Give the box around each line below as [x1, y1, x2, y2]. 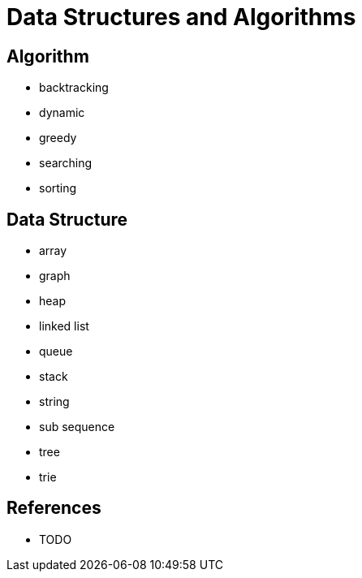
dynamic [39, 106, 85, 120]
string [39, 395, 70, 409]
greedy [39, 131, 77, 145]
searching [39, 156, 93, 170]
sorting [39, 181, 77, 196]
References [6, 498, 101, 519]
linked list [39, 319, 89, 334]
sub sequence [39, 420, 115, 434]
